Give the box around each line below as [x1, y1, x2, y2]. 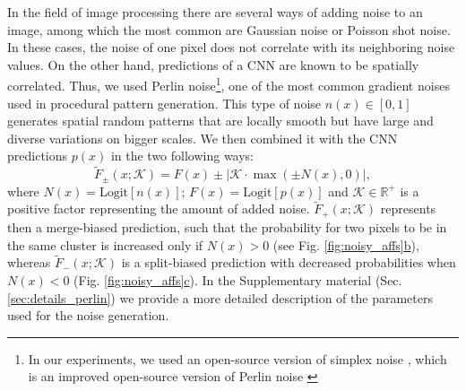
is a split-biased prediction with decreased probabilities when [121, 253, 456, 272]
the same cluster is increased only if [7, 235, 203, 254]
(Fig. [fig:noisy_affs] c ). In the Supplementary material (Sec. [73, 270, 402, 289]
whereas [7, 253, 51, 272]
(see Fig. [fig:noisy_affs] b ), [272, 235, 419, 254]
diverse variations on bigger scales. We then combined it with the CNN [7, 128, 398, 147]
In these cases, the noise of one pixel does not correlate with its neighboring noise [7, 38, 455, 56]
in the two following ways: [110, 146, 255, 165]
